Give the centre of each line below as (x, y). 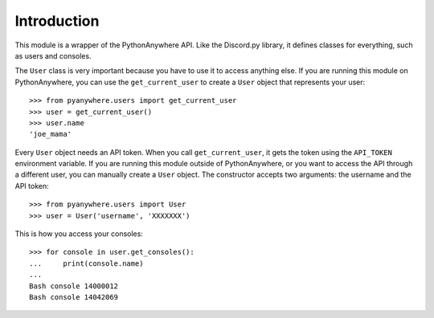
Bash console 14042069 (74, 297)
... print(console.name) (86, 263)
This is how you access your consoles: (79, 234)
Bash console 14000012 (74, 286)
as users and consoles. (53, 55)
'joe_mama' (51, 134)
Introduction (57, 21)
